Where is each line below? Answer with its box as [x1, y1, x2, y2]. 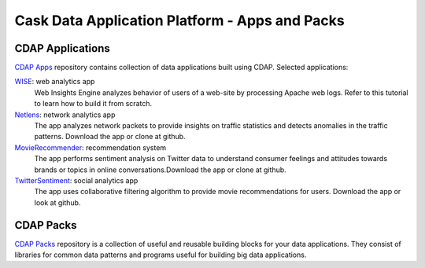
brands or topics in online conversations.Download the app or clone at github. [34, 165, 286, 174]
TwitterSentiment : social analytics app [14, 175, 139, 185]
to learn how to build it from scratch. [34, 99, 153, 108]
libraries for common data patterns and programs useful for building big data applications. [14, 250, 307, 259]
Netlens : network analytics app [14, 110, 116, 119]
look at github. [34, 197, 81, 207]
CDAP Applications [14, 42, 110, 55]
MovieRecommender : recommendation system [14, 142, 167, 152]
